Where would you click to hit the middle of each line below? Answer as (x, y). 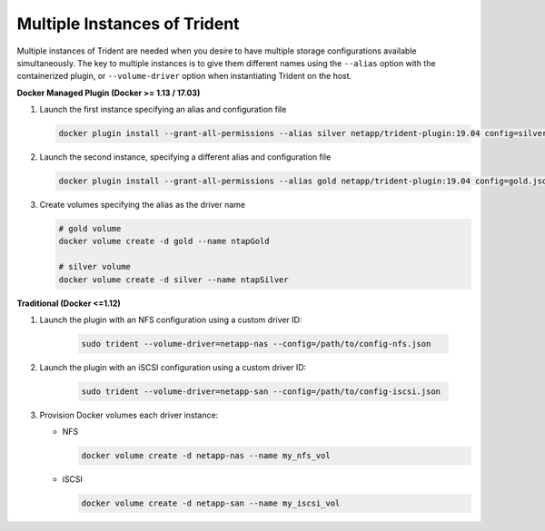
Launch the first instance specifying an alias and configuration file (163, 110)
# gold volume (90, 229)
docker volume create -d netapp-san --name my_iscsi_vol (211, 503)
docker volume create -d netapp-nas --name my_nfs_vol (206, 456)
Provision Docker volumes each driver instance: (129, 415)
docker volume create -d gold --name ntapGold (164, 241)
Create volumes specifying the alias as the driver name (142, 205)
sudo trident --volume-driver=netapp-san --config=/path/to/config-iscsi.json (261, 391)
